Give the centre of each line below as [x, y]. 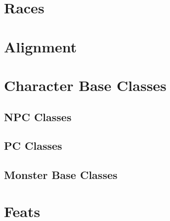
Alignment [41, 46]
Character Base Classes [85, 85]
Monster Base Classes [61, 175]
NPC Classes [38, 116]
